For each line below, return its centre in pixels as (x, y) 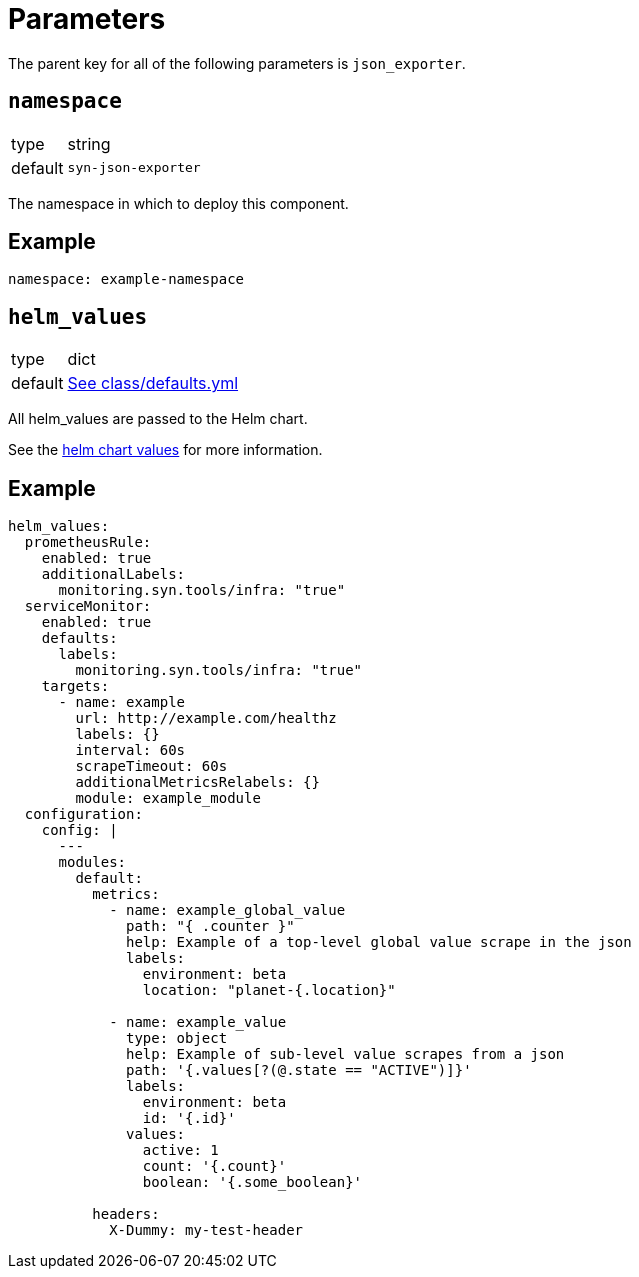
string (89, 143)
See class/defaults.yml (153, 383)
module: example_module (168, 798)
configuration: (83, 814)
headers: (126, 1214)
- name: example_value (198, 1022)
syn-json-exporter (134, 168)
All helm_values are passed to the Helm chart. (158, 419)
